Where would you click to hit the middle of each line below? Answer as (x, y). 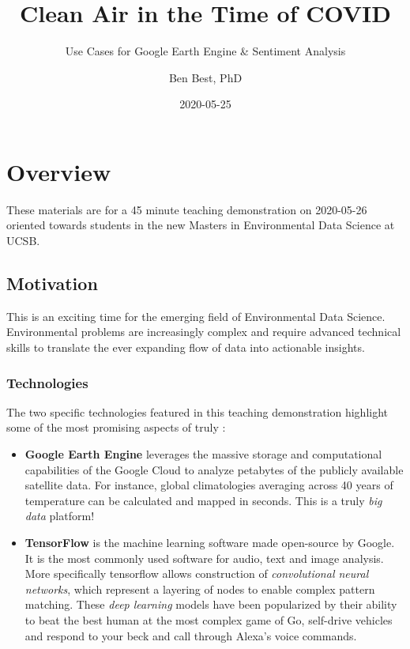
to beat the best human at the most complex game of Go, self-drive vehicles (209, 619)
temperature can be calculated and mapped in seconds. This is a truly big (203, 500)
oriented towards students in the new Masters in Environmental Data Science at (201, 225)
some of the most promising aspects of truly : (116, 427)
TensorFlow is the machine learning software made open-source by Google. (210, 542)
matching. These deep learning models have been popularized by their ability (211, 604)
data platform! (60, 516)
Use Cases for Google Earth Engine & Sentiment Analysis (205, 51)
